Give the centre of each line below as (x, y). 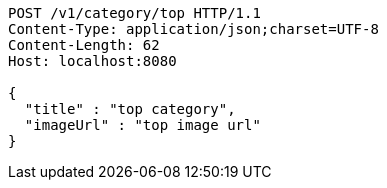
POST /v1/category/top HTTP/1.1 (134, 13)
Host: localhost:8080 (92, 61)
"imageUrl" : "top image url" (142, 125)
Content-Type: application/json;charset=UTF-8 (193, 29)
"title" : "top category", (130, 109)
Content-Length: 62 (84, 45)
